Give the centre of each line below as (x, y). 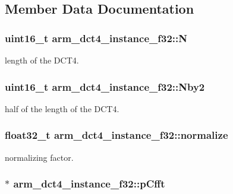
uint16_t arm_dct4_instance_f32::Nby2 (105, 86)
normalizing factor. (39, 157)
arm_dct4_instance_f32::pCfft (89, 184)
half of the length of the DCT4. (62, 108)
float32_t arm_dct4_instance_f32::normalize (116, 135)
